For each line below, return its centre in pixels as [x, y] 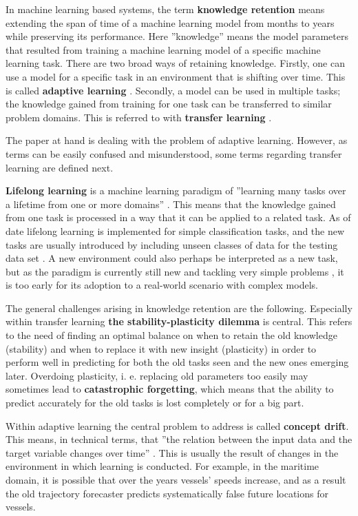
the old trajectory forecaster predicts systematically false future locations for [167, 493]
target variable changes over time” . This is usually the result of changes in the [172, 452]
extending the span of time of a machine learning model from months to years [170, 22]
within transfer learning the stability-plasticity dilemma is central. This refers [179, 321]
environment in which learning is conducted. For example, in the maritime [162, 466]
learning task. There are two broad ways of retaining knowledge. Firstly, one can [175, 63]
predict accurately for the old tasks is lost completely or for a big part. [155, 403]
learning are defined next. [60, 167]
